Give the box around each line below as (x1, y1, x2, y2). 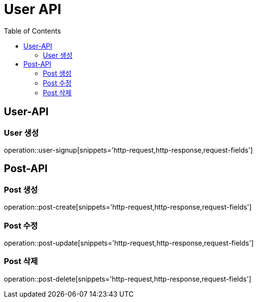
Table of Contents (4, 26, 61, 35)
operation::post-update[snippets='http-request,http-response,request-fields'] (4, 238, 254, 247)
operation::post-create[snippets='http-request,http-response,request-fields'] (4, 203, 252, 212)
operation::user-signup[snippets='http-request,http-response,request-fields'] (4, 145, 253, 154)
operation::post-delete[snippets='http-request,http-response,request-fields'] (4, 274, 251, 283)
